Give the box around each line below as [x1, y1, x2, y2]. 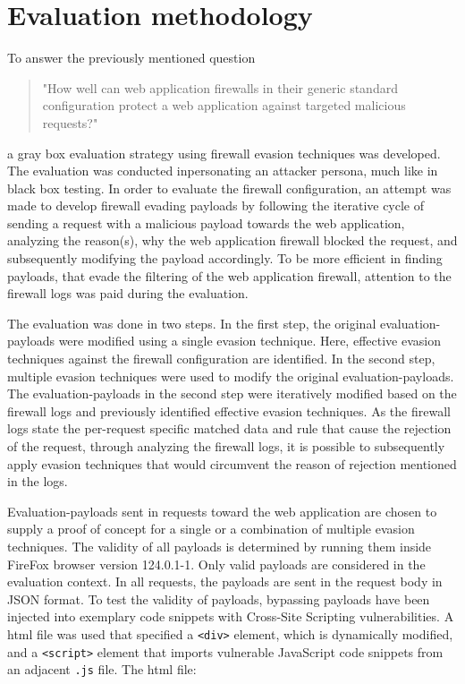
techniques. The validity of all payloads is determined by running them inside [7, 536, 432, 555]
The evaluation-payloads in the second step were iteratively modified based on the [7, 384, 457, 403]
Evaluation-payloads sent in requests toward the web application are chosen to [7, 501, 437, 520]
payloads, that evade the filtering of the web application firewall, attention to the [7, 266, 452, 285]
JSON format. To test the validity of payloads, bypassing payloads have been [7, 589, 430, 608]
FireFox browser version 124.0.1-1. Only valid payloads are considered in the [7, 554, 426, 573]
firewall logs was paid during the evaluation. [7, 284, 249, 303]
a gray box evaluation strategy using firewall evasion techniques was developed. [7, 143, 441, 162]
